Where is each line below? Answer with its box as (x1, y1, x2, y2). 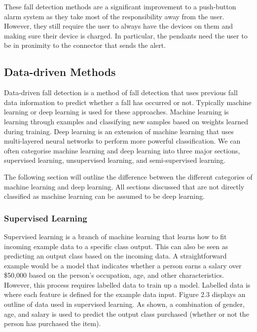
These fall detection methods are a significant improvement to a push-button (4, 1, 236, 11)
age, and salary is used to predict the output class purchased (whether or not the (4, 308, 249, 319)
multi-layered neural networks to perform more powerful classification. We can (4, 136, 241, 146)
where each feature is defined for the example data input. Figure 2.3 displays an (4, 289, 246, 299)
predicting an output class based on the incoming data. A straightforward (4, 251, 227, 261)
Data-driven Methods (4, 64, 116, 79)
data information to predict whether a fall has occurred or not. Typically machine (4, 97, 252, 107)
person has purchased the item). (4, 318, 101, 329)
